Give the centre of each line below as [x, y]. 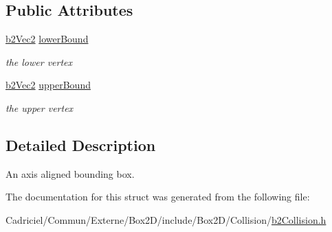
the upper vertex [40, 107]
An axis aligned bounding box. [70, 173]
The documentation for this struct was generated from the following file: [158, 197]
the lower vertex [39, 61]
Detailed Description [81, 144]
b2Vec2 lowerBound [47, 39]
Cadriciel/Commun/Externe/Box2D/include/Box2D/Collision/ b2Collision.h [166, 219]
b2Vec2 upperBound [48, 85]
